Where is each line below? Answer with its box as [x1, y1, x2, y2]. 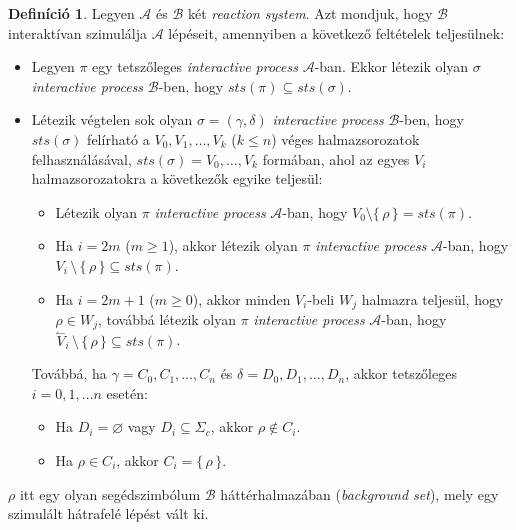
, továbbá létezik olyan [97, 308, 237, 329]
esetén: [106, 382, 148, 403]
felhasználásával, [31, 148, 132, 169]
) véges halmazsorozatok [271, 128, 420, 149]
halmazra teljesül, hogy [361, 288, 504, 309]
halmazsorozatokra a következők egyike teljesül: [31, 168, 323, 189]
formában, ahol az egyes [262, 148, 410, 169]
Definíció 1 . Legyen [8, 3, 135, 23]
